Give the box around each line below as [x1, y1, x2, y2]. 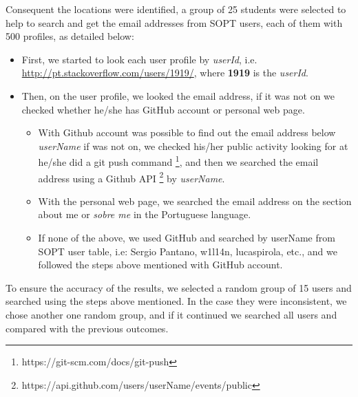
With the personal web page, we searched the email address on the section [38, 193, 352, 208]
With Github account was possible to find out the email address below [38, 125, 336, 140]
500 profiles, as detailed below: [6, 29, 134, 43]
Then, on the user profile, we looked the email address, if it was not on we [21, 88, 335, 103]
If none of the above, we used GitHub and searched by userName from [38, 230, 335, 245]
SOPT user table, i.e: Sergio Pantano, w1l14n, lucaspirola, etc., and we [38, 244, 337, 258]
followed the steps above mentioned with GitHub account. [38, 257, 283, 272]
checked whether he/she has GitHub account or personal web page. [21, 102, 305, 116]
